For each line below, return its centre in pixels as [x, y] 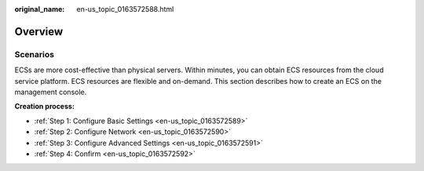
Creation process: [44, 107]
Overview [39, 31]
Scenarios [35, 54]
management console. [51, 92]
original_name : [40, 9]
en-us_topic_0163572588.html [125, 9]
